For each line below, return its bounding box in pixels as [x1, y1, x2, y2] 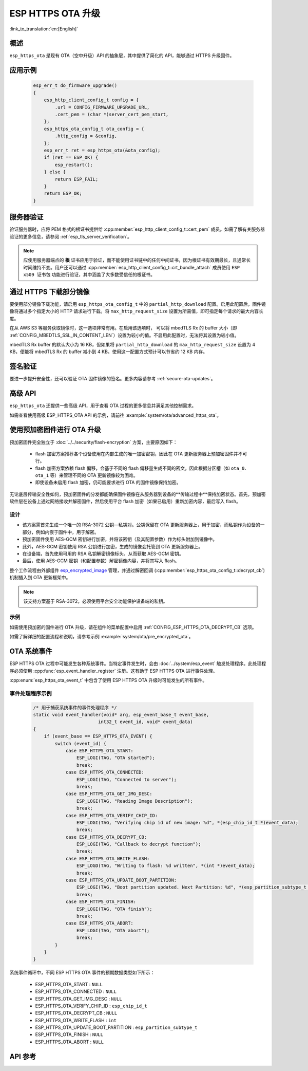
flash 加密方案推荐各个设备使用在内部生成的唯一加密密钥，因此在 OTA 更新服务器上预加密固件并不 [35, 450, 243, 457]
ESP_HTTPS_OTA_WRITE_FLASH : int [35, 1017, 117, 1023]
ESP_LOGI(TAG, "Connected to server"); [76, 777, 177, 782]
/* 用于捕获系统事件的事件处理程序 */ [33, 705, 118, 710]
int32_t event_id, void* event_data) [98, 719, 193, 725]
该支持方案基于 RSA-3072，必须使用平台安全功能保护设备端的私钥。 [23, 598, 168, 604]
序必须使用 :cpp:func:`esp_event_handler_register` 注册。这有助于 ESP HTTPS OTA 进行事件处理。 [9, 668, 218, 674]
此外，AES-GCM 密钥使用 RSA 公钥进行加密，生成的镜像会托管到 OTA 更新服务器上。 [22, 543, 203, 549]
